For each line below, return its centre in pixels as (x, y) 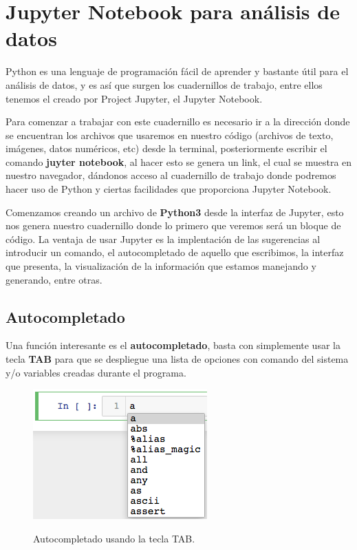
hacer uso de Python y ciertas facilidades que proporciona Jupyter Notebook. (169, 189)
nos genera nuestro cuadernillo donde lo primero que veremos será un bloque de (173, 225)
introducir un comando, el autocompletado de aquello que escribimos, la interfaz (175, 252)
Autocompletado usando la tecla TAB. (114, 538)
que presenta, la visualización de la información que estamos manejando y (161, 266)
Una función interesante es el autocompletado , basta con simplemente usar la (173, 345)
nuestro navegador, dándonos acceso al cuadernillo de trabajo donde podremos (171, 175)
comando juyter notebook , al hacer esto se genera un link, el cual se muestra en (179, 161)
